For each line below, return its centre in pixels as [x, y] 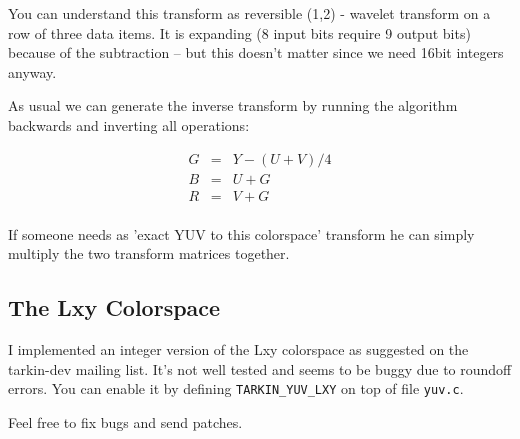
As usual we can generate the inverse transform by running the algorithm [233, 105]
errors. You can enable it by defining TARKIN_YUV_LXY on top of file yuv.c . [236, 388]
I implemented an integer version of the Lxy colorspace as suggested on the [238, 349]
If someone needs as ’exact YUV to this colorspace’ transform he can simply [241, 233]
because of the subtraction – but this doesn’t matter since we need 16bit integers [256, 52]
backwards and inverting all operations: [129, 124]
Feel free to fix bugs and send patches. [125, 421]
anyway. [32, 71]
